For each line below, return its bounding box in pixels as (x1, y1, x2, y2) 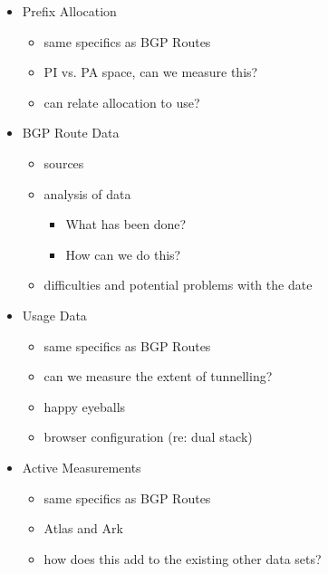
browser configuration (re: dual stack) (43, 427, 253, 446)
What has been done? (65, 215, 187, 234)
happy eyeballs (43, 397, 126, 416)
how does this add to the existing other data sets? (43, 549, 322, 568)
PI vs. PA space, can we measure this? (43, 62, 258, 81)
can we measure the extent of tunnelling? (43, 367, 273, 386)
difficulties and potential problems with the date (43, 275, 313, 294)
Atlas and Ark (43, 519, 123, 538)
